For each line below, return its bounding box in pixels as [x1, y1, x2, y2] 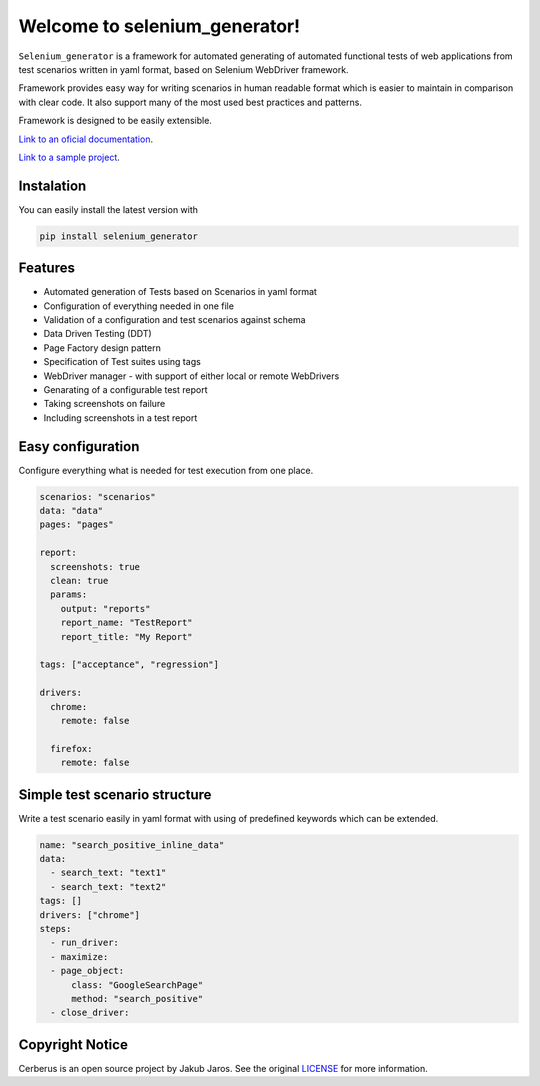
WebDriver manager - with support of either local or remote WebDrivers [43, 370, 340, 382]
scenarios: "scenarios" [39, 491, 157, 502]
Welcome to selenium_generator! [18, 15, 300, 37]
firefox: [50, 743, 93, 754]
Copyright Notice [18, 1036, 129, 1053]
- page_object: [50, 965, 125, 977]
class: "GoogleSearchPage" [71, 979, 204, 990]
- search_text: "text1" [50, 867, 167, 879]
